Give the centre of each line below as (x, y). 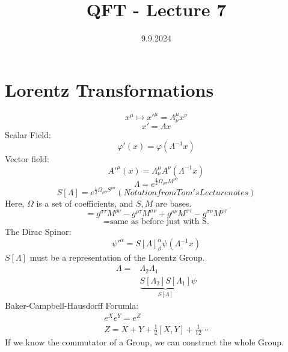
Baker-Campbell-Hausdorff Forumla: (72, 305)
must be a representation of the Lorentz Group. (117, 257)
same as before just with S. (159, 222)
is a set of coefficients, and (85, 203)
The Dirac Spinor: (38, 232)
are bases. (174, 203)
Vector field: (27, 159)
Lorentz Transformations (109, 89)
